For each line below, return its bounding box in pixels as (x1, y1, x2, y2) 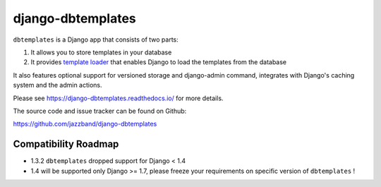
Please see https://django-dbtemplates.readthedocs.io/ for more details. (13, 94, 224, 102)
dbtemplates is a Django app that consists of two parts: (13, 35, 179, 44)
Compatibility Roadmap (13, 138, 119, 150)
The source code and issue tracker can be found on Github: (13, 107, 187, 115)
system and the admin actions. (13, 81, 102, 90)
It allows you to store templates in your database (30, 48, 172, 56)
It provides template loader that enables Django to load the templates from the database (30, 58, 287, 66)
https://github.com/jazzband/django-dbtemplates (13, 120, 157, 128)
